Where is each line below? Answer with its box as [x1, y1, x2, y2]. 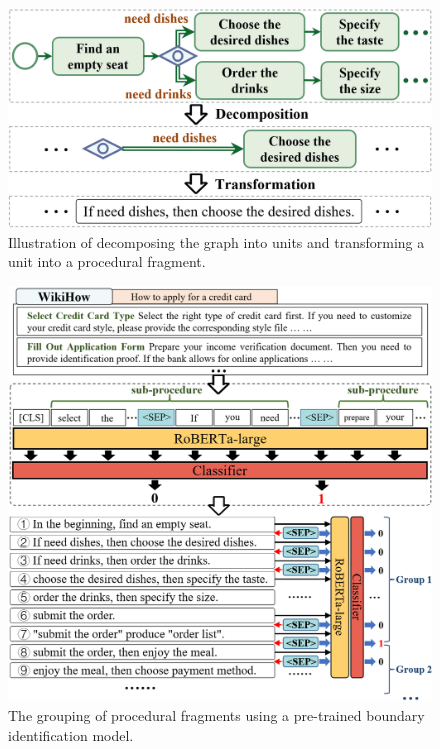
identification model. [8, 724, 134, 745]
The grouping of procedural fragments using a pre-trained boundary [8, 704, 425, 725]
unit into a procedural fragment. [8, 251, 206, 272]
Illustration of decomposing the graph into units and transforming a [8, 231, 425, 252]
